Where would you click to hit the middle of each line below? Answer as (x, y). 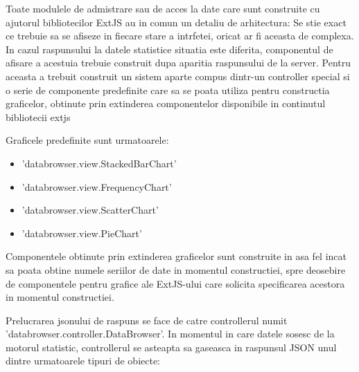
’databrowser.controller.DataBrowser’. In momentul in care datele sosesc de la (170, 334)
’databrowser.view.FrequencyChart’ (97, 186)
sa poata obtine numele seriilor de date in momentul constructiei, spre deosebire (176, 269)
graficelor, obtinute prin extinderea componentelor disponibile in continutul (166, 103)
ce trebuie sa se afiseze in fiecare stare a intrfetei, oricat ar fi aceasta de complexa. (180, 36)
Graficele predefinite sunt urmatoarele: (87, 140)
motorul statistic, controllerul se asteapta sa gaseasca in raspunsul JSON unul (171, 347)
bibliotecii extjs (38, 117)
